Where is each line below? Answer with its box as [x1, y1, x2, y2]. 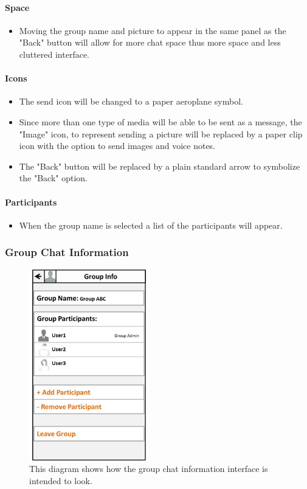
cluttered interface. [19, 47, 89, 60]
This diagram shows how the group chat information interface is [29, 462, 268, 475]
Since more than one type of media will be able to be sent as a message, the [19, 115, 302, 128]
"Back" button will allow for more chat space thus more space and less [19, 36, 281, 49]
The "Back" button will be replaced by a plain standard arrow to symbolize [19, 159, 300, 172]
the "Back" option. [19, 172, 88, 184]
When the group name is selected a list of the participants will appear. [19, 218, 283, 231]
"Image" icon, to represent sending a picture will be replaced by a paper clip [19, 127, 303, 140]
